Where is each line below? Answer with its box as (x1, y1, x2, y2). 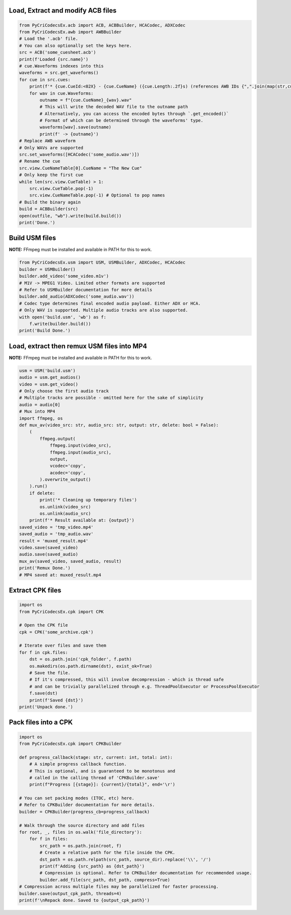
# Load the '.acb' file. (19, 36, 79, 41)
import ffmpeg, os (19, 415, 63, 421)
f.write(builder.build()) (29, 321, 91, 326)
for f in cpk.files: (19, 649, 68, 655)
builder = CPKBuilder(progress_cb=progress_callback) (19, 809, 150, 814)
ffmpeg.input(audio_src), (49, 449, 112, 455)
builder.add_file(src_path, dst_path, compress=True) (39, 877, 170, 882)
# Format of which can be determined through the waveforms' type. (39, 118, 204, 124)
